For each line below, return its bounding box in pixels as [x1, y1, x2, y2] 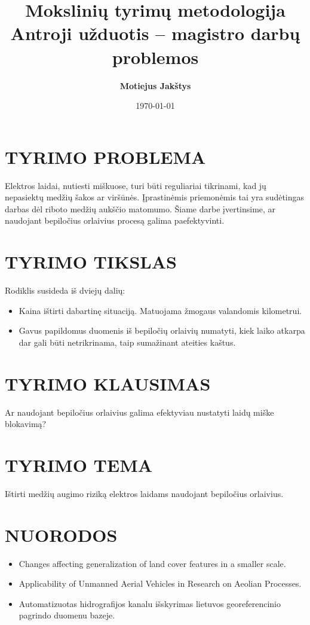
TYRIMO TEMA [5, 453, 153, 477]
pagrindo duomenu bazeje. [19, 609, 115, 621]
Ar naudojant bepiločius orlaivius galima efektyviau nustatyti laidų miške [5, 406, 274, 418]
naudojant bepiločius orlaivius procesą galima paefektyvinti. [5, 214, 225, 227]
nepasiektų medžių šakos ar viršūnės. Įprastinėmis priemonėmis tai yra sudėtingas [5, 191, 305, 203]
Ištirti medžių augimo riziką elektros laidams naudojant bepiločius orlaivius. [5, 487, 284, 499]
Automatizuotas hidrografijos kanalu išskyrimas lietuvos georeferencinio [19, 597, 281, 609]
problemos [112, 44, 199, 69]
